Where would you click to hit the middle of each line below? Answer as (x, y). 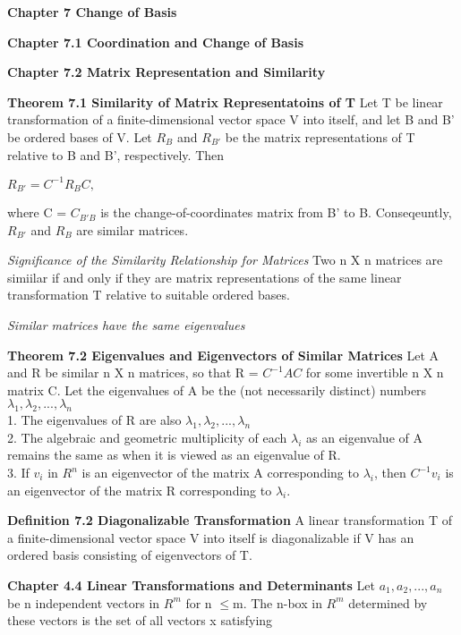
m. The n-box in (277, 602)
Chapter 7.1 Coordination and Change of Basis (156, 42)
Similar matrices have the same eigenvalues (126, 325)
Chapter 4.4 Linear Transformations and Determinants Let (192, 585)
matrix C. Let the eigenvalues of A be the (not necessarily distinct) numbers (217, 389)
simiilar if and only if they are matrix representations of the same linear (205, 277)
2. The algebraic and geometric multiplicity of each (147, 437)
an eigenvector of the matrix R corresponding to (140, 490)
